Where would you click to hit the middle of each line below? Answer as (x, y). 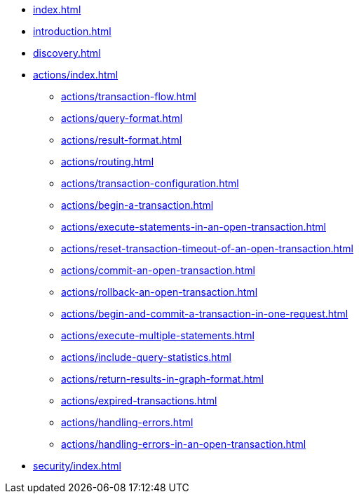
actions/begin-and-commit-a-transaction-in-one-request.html (205, 314)
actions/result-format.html (122, 140)
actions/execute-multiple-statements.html (158, 335)
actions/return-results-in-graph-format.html (162, 379)
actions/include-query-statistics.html (146, 357)
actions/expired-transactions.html (139, 401)
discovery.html (67, 53)
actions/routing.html (108, 162)
